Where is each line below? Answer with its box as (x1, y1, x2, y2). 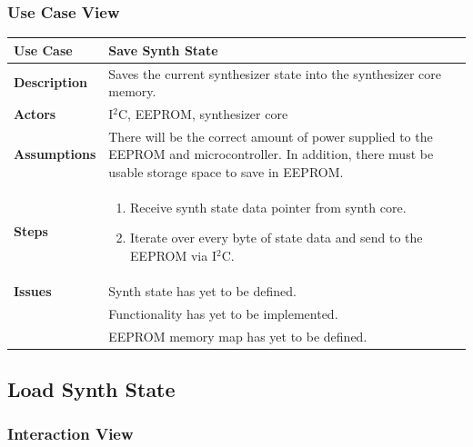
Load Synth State (7, 375, 176, 403)
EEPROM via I (130, 246, 216, 265)
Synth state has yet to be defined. (108, 281, 297, 300)
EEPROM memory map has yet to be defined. (108, 326, 367, 345)
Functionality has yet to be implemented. (108, 303, 338, 323)
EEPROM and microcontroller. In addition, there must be (108, 144, 434, 164)
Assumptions (14, 144, 96, 164)
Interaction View (7, 422, 134, 445)
